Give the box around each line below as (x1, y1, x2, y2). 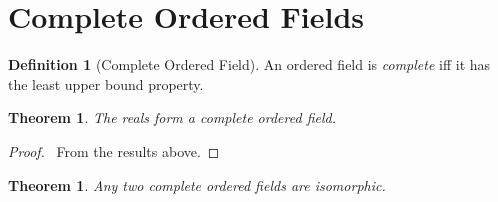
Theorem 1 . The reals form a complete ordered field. (8, 107, 336, 128)
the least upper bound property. (8, 73, 204, 94)
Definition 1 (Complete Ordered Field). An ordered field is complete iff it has (8, 54, 491, 75)
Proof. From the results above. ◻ (8, 140, 220, 161)
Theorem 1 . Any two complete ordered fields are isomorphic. (8, 174, 386, 195)
